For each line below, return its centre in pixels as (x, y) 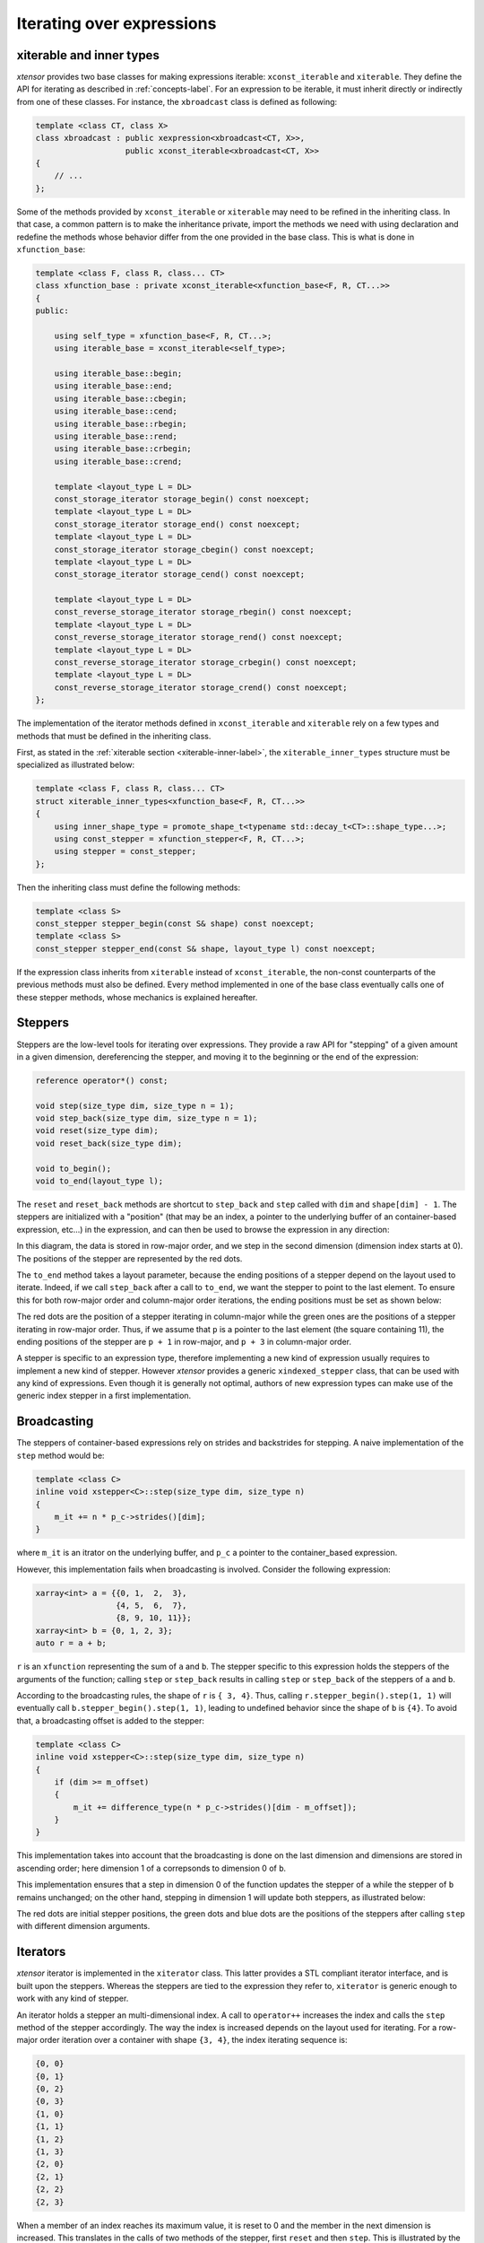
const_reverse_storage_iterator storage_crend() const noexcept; (201, 687)
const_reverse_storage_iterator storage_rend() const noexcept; (199, 637)
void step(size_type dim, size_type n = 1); (135, 1105)
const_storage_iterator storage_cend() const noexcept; (180, 575)
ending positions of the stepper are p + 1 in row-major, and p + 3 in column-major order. (184, 1341)
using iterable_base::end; (114, 386)
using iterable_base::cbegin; (121, 398)
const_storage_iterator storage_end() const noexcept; (177, 524)
